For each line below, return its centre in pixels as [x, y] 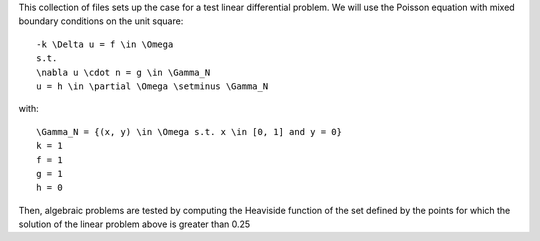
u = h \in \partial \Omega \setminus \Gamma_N [152, 86]
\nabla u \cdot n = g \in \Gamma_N [123, 72]
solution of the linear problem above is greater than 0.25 [134, 224]
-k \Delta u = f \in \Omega [105, 44]
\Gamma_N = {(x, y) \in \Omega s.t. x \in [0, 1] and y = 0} [189, 131]
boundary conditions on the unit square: [101, 21]
